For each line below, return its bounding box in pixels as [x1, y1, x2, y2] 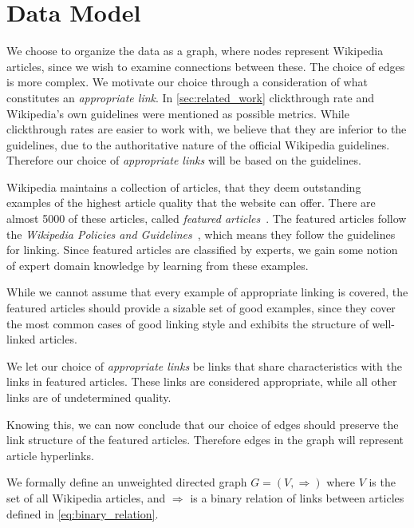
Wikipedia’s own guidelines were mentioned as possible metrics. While [6, 105, 349, 121]
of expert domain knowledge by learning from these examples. [6, 256, 309, 273]
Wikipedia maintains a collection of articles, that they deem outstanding [6, 178, 361, 195]
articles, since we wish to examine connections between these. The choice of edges [6, 58, 405, 74]
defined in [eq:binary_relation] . [6, 505, 159, 522]
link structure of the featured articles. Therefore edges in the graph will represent [6, 431, 404, 448]
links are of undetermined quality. [6, 389, 172, 405]
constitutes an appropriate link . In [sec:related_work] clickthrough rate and [6, 89, 375, 105]
